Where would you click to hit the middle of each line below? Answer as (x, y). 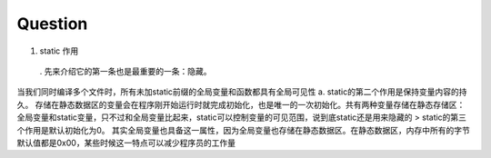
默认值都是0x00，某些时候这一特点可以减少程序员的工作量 (126, 143)
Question (52, 24)
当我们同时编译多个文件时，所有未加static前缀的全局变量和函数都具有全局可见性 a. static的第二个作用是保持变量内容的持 (242, 92)
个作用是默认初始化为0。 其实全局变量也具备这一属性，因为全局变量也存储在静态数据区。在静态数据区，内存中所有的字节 (243, 130)
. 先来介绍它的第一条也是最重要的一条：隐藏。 (125, 71)
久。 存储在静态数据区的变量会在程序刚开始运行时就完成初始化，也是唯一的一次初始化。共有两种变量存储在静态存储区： (241, 104)
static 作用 (59, 51)
